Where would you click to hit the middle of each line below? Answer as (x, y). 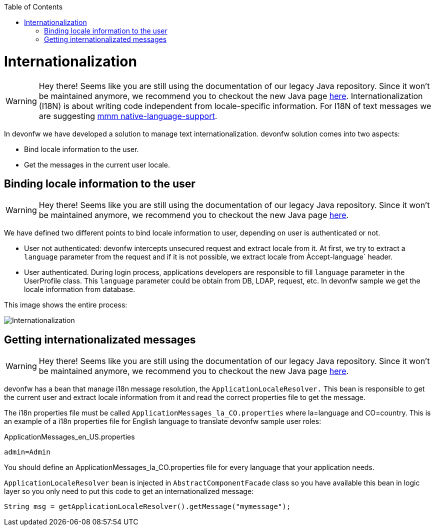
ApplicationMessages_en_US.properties (69, 437)
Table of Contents (33, 7)
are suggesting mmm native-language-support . (128, 116)
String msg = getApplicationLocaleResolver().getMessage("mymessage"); (147, 507)
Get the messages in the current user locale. (97, 164)
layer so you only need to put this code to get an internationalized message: (129, 491)
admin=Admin (27, 452)
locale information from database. (80, 289)
